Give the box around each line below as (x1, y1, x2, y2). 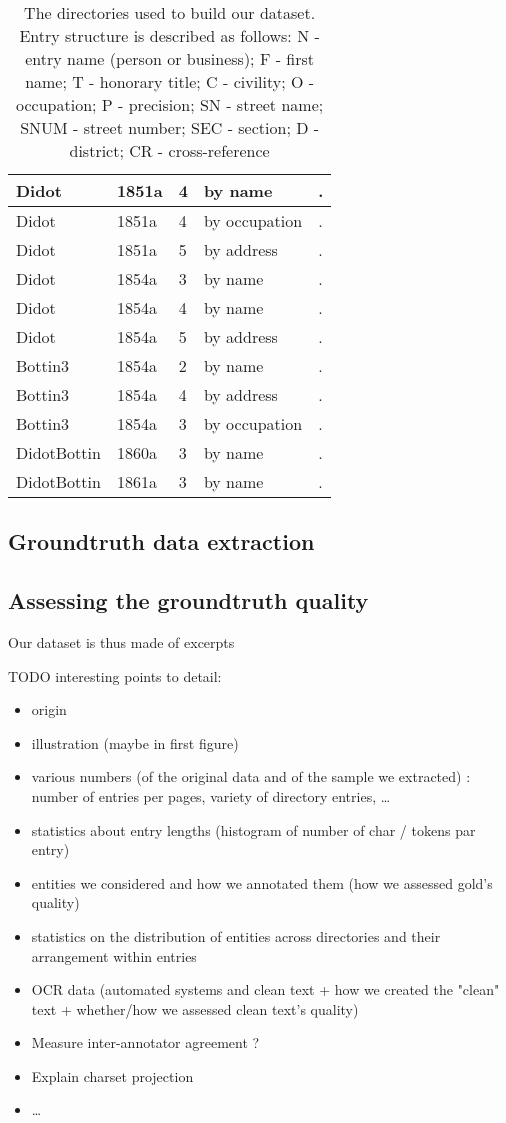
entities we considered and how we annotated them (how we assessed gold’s (31, 872, 493, 893)
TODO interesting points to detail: (8, 665, 222, 686)
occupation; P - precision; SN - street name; (16, 93, 324, 116)
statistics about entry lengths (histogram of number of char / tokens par (31, 819, 476, 840)
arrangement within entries (31, 945, 197, 966)
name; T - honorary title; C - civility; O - (25, 70, 315, 93)
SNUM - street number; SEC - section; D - (20, 116, 320, 139)
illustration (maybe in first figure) (31, 732, 239, 753)
